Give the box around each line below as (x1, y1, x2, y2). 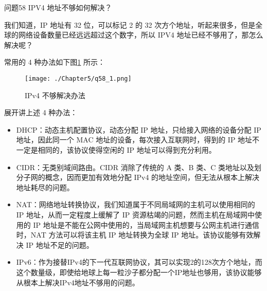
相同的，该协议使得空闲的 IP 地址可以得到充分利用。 (38, 144, 216, 155)
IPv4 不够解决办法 (25, 89, 85, 100)
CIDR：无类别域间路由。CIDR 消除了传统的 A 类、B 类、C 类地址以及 (16, 161, 254, 172)
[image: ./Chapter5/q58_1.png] (25, 75, 132, 82)
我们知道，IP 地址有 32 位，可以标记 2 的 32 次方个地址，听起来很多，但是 (4, 19, 256, 30)
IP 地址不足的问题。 (26, 239, 94, 250)
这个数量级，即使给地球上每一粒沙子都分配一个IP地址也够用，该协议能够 (16, 266, 262, 277)
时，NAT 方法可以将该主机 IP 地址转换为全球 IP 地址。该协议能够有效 (16, 229, 254, 240)
